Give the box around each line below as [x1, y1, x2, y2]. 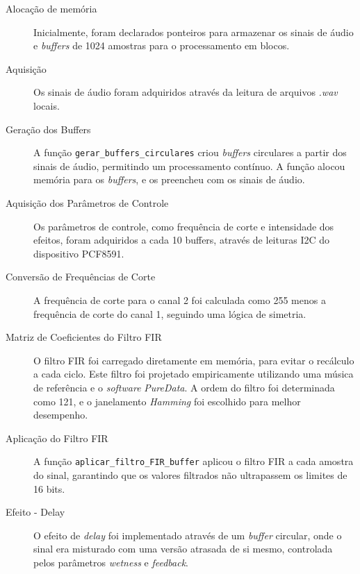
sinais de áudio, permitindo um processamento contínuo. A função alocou [33, 158, 345, 173]
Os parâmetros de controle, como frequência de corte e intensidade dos [33, 219, 334, 233]
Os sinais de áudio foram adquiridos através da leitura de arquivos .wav [33, 85, 338, 99]
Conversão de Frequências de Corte [6, 269, 156, 284]
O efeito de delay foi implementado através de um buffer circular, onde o [33, 527, 342, 542]
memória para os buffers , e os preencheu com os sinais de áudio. [33, 172, 305, 187]
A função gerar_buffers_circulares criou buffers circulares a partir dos [33, 145, 347, 160]
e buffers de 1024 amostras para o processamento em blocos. [33, 38, 290, 53]
